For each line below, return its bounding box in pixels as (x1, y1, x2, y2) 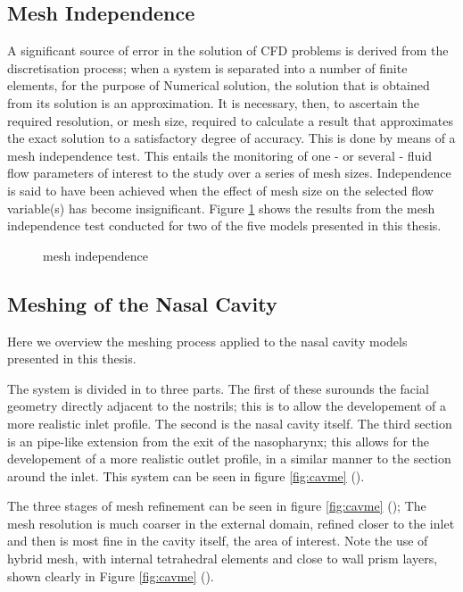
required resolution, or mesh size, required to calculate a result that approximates (7, 111, 454, 129)
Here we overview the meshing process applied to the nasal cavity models (7, 331, 408, 350)
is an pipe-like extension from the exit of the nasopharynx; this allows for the (7, 431, 430, 450)
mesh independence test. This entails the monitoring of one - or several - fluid (7, 146, 433, 164)
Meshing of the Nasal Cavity (7, 289, 277, 317)
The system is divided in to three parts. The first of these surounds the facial (7, 379, 429, 397)
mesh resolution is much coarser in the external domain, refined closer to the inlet (7, 513, 455, 532)
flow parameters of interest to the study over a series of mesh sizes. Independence (7, 163, 451, 182)
